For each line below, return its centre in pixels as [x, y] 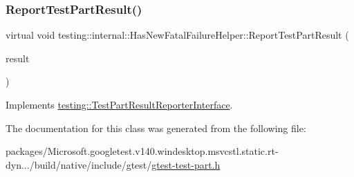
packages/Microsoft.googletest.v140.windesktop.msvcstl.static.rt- [142, 151]
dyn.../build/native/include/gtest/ [79, 164]
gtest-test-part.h [186, 164]
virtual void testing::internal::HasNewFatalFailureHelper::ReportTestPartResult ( [177, 35]
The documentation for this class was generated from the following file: [156, 128]
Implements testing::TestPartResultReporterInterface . [119, 104]
